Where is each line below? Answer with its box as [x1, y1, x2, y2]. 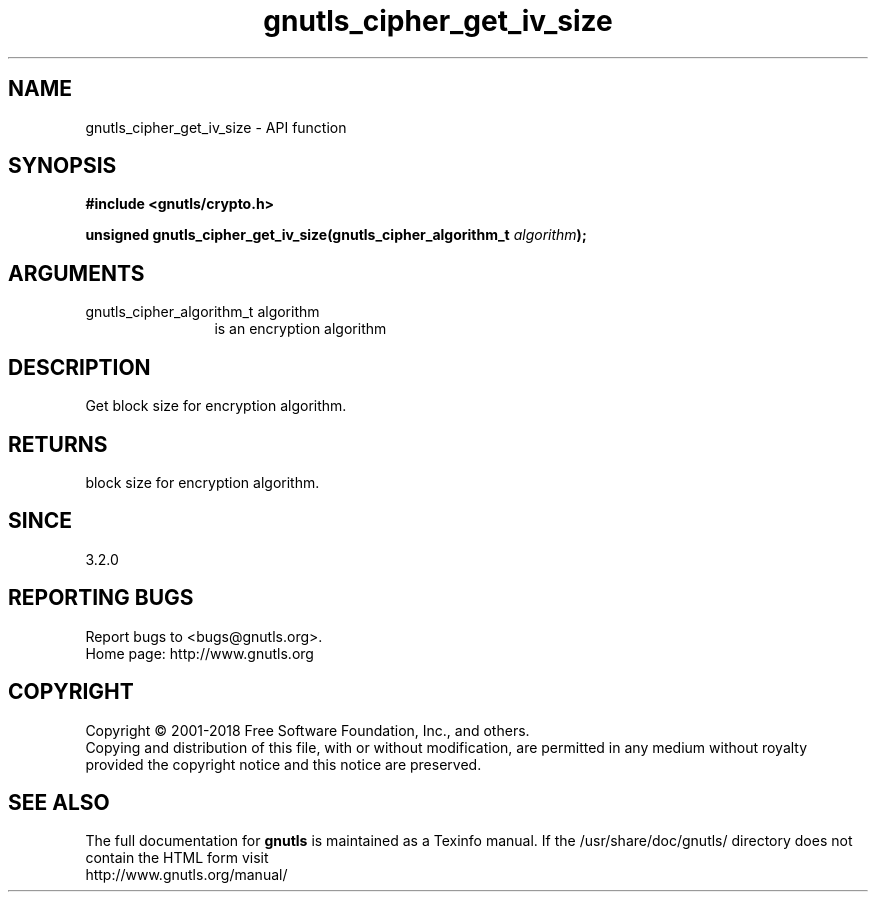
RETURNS [8, 431, 108, 457]
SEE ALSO [8, 789, 110, 815]
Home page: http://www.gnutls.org [85, 644, 314, 662]
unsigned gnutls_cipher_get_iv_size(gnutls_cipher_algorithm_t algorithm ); [85, 226, 587, 244]
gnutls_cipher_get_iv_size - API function [85, 118, 347, 136]
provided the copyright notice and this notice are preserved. [85, 755, 482, 773]
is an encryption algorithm [214, 320, 387, 338]
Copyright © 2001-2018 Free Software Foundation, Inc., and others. [85, 721, 530, 739]
